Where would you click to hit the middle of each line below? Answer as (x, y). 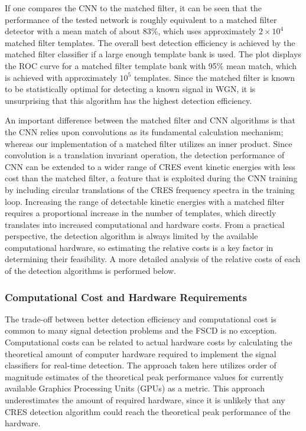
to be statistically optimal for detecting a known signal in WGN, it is (130, 89)
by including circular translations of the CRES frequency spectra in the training (150, 189)
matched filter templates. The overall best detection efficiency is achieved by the (150, 42)
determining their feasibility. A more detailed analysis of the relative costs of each (153, 259)
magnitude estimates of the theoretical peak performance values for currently (144, 376)
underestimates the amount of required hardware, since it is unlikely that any (145, 400)
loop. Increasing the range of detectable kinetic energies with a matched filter (145, 201)
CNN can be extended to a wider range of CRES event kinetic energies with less (150, 166)
